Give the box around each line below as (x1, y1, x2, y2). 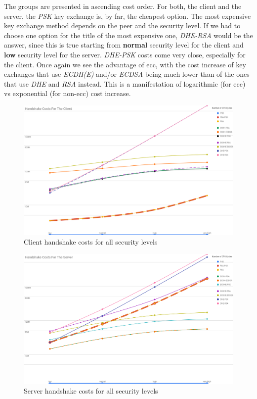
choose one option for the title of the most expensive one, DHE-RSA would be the (4, 30, 253, 40)
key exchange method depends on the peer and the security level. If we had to (4, 20, 241, 31)
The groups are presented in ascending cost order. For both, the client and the (4, 1, 242, 11)
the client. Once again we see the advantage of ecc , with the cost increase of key (4, 59, 246, 69)
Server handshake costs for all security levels (24, 385, 158, 396)
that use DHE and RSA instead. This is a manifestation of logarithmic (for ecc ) (4, 78, 246, 89)
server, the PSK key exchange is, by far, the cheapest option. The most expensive (4, 10, 251, 21)
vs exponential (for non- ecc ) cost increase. (4, 88, 131, 99)
